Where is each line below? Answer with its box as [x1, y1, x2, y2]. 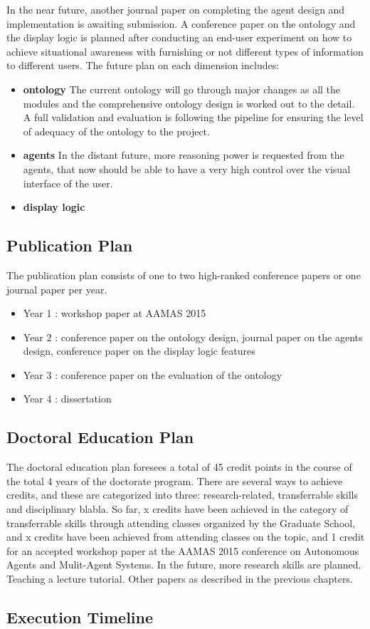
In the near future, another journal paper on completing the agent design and [6, 2, 345, 16]
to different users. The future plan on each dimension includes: [6, 58, 280, 73]
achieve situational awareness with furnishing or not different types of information [6, 43, 364, 58]
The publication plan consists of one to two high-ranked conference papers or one [6, 267, 361, 282]
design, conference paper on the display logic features [23, 343, 255, 358]
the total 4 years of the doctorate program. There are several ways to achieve [6, 473, 343, 488]
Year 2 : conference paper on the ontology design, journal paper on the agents [23, 329, 363, 344]
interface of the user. [23, 175, 113, 190]
